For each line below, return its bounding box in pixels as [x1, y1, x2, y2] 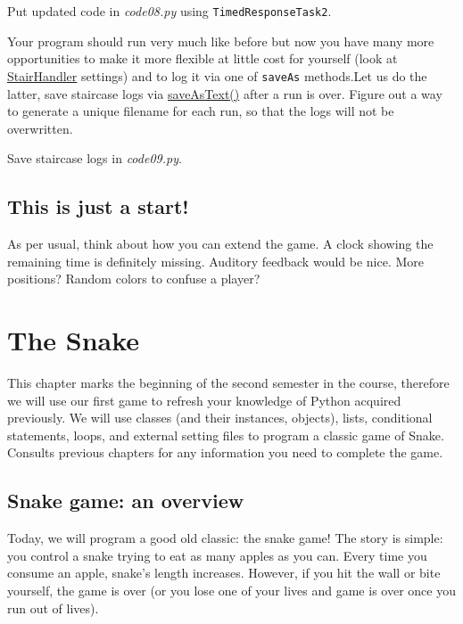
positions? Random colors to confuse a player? [7, 269, 260, 288]
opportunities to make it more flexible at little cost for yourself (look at [7, 49, 398, 68]
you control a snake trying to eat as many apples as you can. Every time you [7, 546, 427, 564]
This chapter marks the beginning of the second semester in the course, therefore [7, 373, 450, 391]
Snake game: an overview [7, 487, 244, 514]
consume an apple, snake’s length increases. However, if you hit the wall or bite [7, 563, 441, 582]
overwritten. [7, 119, 73, 137]
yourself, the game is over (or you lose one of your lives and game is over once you [7, 580, 456, 599]
